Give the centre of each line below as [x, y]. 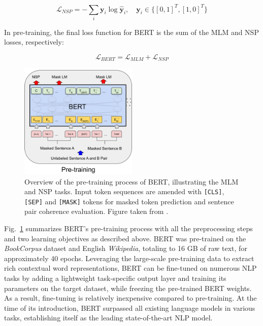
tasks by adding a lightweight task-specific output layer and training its [115, 278]
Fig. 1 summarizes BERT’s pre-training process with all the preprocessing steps [128, 228]
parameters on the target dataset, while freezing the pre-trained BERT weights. [128, 288]
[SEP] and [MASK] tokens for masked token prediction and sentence [129, 201]
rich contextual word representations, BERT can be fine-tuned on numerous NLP [130, 268]
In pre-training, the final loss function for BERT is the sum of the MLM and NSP [131, 32]
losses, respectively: [34, 42]
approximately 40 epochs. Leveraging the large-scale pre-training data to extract [129, 258]
